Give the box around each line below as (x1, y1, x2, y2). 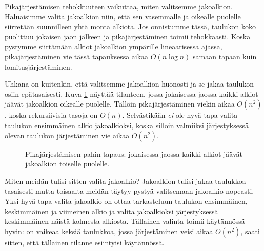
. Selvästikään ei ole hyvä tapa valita (122, 110, 238, 120)
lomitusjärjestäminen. (5, 61, 72, 72)
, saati (240, 225, 260, 236)
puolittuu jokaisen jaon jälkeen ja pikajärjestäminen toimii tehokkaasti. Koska (5, 31, 251, 41)
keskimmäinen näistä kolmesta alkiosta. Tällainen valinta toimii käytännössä (5, 216, 245, 226)
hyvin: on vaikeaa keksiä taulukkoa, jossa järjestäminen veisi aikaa (5, 225, 213, 236)
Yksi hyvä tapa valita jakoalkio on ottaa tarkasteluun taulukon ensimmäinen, (5, 195, 248, 206)
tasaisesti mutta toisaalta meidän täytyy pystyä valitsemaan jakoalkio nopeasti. (5, 185, 254, 196)
